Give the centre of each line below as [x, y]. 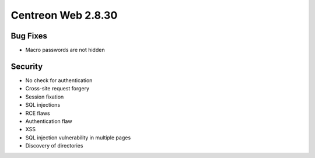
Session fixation [45, 97]
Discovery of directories [54, 146]
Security [27, 66]
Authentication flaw [49, 121]
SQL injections [43, 105]
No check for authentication [59, 80]
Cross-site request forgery [57, 89]
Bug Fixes [29, 36]
